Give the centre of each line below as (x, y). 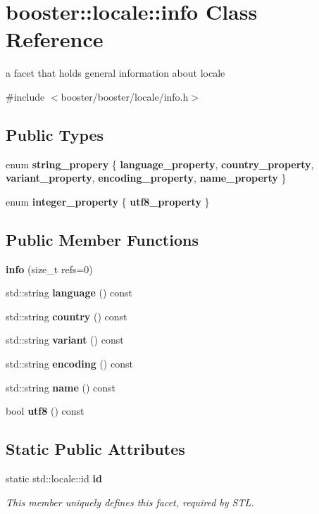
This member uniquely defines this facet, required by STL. (130, 502)
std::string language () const (69, 293)
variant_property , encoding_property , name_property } (146, 178)
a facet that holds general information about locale (115, 73)
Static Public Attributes (95, 449)
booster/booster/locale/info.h (125, 96)
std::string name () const (61, 387)
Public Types (55, 134)
